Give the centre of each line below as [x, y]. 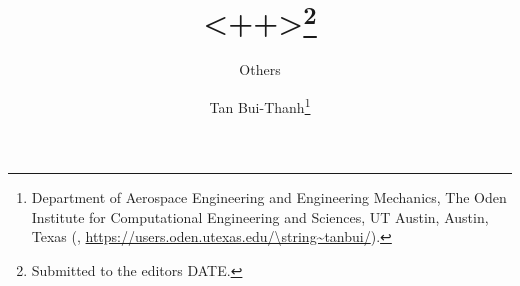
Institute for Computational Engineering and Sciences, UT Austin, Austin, [260, 216]
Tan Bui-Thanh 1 [260, 105]
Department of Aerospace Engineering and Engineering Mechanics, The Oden [269, 197]
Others [260, 69]
